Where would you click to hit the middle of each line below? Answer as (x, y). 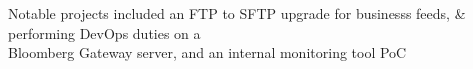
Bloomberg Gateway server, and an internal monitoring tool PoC (207, 52)
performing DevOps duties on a (104, 32)
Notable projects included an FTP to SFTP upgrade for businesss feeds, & (237, 13)
